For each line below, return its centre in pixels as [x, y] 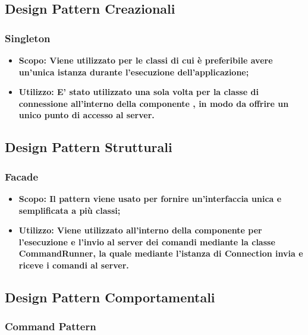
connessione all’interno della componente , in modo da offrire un [154, 103]
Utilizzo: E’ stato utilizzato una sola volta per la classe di [139, 92]
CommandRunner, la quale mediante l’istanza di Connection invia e [161, 253]
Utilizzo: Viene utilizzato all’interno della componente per [140, 230]
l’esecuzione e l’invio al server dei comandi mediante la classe [147, 241]
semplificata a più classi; [70, 210]
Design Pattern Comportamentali [110, 297]
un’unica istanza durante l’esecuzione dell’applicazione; [134, 72]
